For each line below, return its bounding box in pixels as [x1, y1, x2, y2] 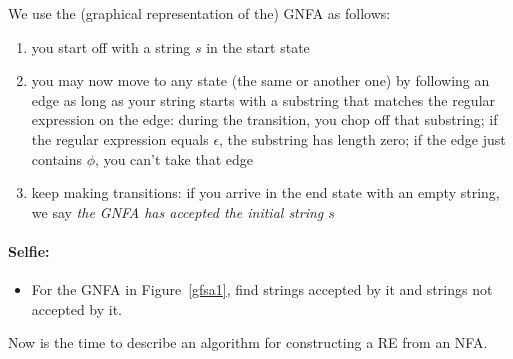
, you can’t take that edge [95, 148, 253, 169]
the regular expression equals [31, 128, 209, 149]
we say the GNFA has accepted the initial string [31, 201, 324, 222]
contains [31, 148, 83, 169]
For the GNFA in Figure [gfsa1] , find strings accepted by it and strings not [31, 279, 493, 300]
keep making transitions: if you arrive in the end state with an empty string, [31, 182, 500, 203]
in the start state [206, 36, 310, 57]
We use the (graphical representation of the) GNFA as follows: [8, 3, 391, 23]
